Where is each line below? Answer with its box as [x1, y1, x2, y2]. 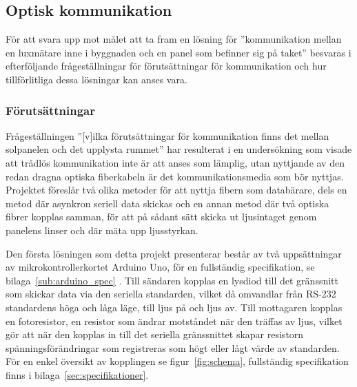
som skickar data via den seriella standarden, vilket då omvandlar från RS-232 [6, 286, 336, 301]
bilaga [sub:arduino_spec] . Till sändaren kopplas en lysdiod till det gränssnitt [6, 273, 338, 287]
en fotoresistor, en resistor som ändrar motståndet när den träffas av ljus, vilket [6, 313, 343, 328]
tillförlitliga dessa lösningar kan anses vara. [6, 72, 187, 86]
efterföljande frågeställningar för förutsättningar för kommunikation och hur [6, 59, 327, 73]
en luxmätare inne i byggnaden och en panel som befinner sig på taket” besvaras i [6, 45, 351, 59]
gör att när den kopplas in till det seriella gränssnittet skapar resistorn [6, 327, 304, 342]
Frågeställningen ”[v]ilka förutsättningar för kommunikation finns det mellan [6, 128, 329, 143]
